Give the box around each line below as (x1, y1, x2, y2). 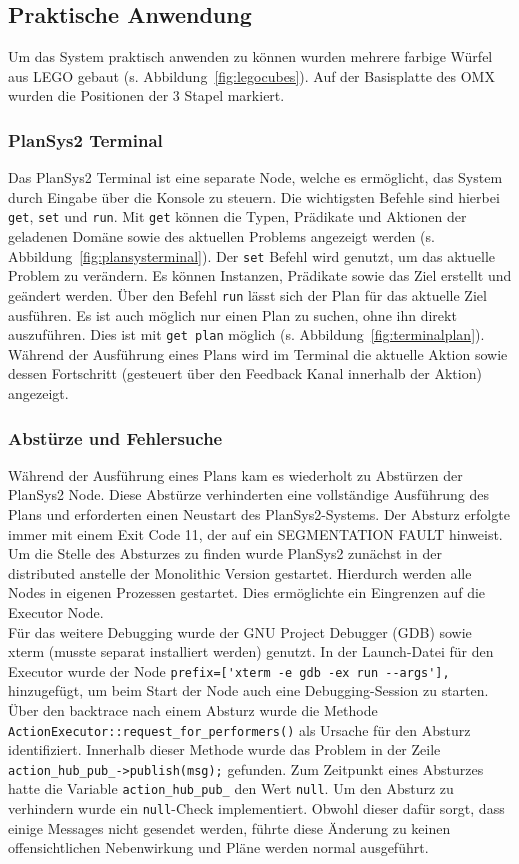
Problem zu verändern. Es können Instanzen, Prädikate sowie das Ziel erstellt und (8, 265, 512, 286)
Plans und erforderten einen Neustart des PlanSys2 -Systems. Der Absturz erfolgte (8, 503, 510, 524)
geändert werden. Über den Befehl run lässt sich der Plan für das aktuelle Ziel (8, 284, 487, 305)
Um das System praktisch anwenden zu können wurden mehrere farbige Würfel (8, 46, 493, 67)
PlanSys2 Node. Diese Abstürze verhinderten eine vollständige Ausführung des (8, 484, 489, 505)
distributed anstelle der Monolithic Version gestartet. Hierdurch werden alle (8, 562, 472, 583)
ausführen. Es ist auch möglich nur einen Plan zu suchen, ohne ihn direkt (8, 304, 457, 325)
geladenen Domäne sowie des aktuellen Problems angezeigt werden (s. (8, 226, 435, 247)
